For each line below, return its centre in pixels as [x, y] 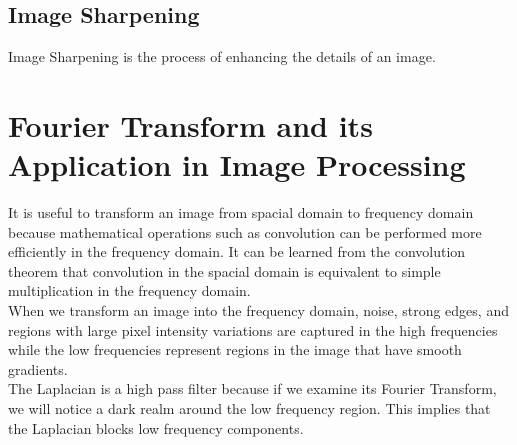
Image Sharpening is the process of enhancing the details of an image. [222, 56]
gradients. [38, 368]
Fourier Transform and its [190, 124]
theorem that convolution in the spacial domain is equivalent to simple [224, 270]
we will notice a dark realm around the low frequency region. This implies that [249, 408]
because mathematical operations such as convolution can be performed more [245, 231]
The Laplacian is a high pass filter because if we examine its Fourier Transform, [252, 388]
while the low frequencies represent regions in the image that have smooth [235, 349]
